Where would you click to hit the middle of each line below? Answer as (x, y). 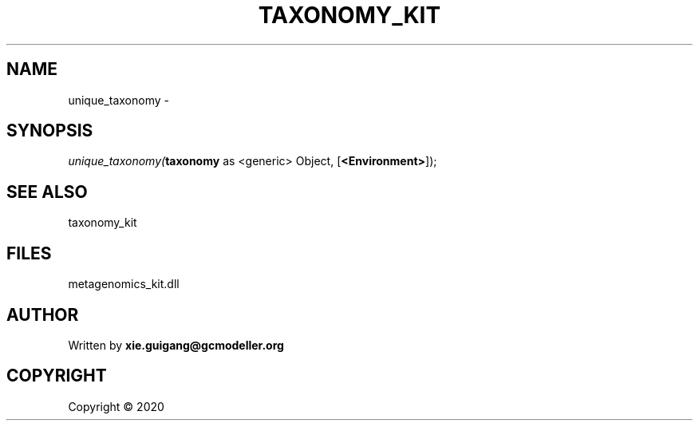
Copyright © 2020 (116, 406)
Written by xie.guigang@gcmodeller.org (176, 345)
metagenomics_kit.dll (124, 284)
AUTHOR (43, 314)
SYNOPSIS (50, 131)
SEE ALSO (47, 192)
